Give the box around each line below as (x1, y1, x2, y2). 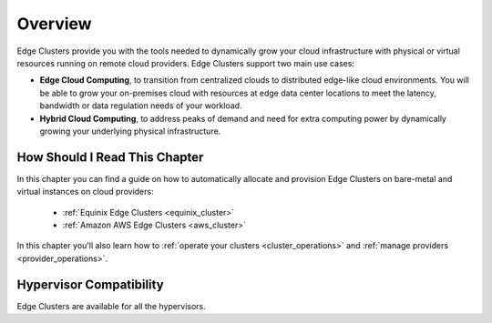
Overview (16, 14, 92, 34)
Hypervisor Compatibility (16, 277, 164, 292)
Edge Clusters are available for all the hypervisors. (16, 300, 206, 311)
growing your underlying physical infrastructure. (39, 126, 221, 136)
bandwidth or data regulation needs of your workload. (39, 100, 242, 111)
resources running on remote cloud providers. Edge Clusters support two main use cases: (16, 57, 355, 68)
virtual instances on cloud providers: (16, 187, 154, 197)
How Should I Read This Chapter (16, 149, 204, 165)
